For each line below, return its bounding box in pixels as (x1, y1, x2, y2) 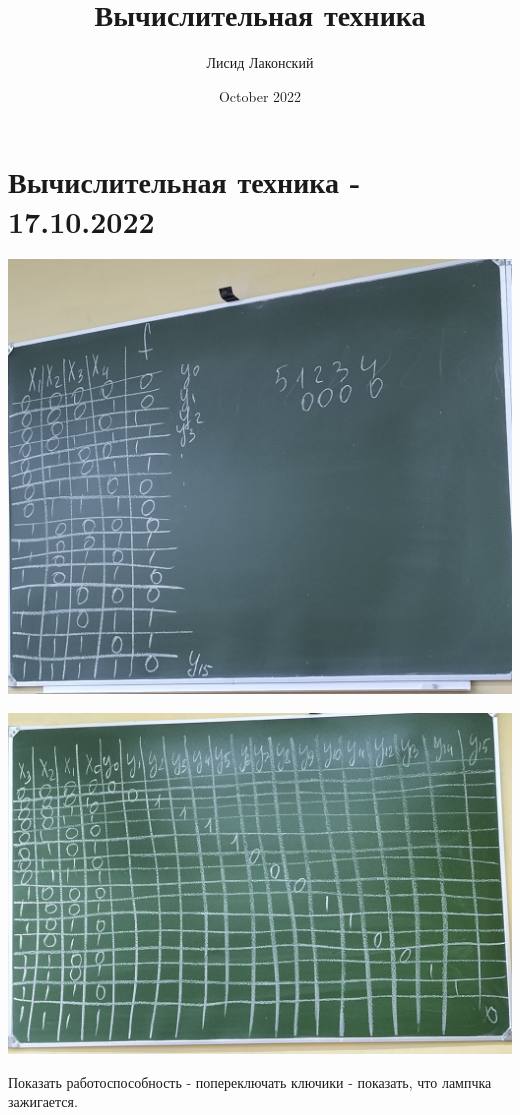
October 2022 (218, 85, 302, 106)
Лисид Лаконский (206, 52, 314, 73)
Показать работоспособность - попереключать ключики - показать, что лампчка (8, 1071, 492, 1092)
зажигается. (8, 1091, 78, 1112)
